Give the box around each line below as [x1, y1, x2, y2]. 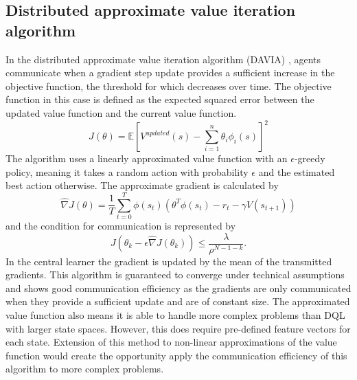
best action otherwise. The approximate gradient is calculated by [5, 178, 279, 192]
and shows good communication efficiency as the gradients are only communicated [5, 280, 352, 295]
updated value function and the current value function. [5, 105, 237, 120]
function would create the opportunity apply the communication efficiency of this [5, 348, 347, 362]
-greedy [294, 151, 325, 166]
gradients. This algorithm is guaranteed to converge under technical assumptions [5, 267, 345, 282]
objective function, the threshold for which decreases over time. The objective [5, 78, 332, 93]
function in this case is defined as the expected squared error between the [5, 92, 314, 107]
